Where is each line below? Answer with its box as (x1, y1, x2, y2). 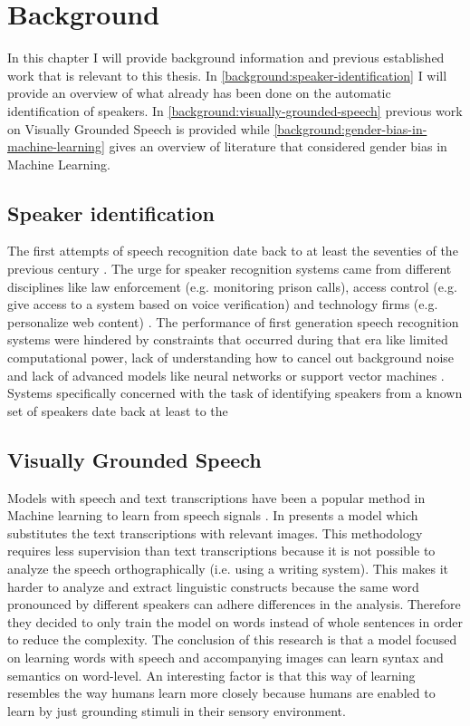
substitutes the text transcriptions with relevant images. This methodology (7, 523, 423, 542)
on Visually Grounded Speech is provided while (7, 119, 270, 138)
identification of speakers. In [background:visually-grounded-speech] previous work (7, 101, 463, 120)
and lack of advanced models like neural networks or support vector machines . (7, 365, 445, 384)
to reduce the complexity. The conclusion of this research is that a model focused (7, 630, 457, 649)
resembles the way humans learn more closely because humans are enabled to (7, 683, 436, 702)
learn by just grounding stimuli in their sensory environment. (7, 701, 346, 720)
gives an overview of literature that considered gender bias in (109, 137, 447, 156)
